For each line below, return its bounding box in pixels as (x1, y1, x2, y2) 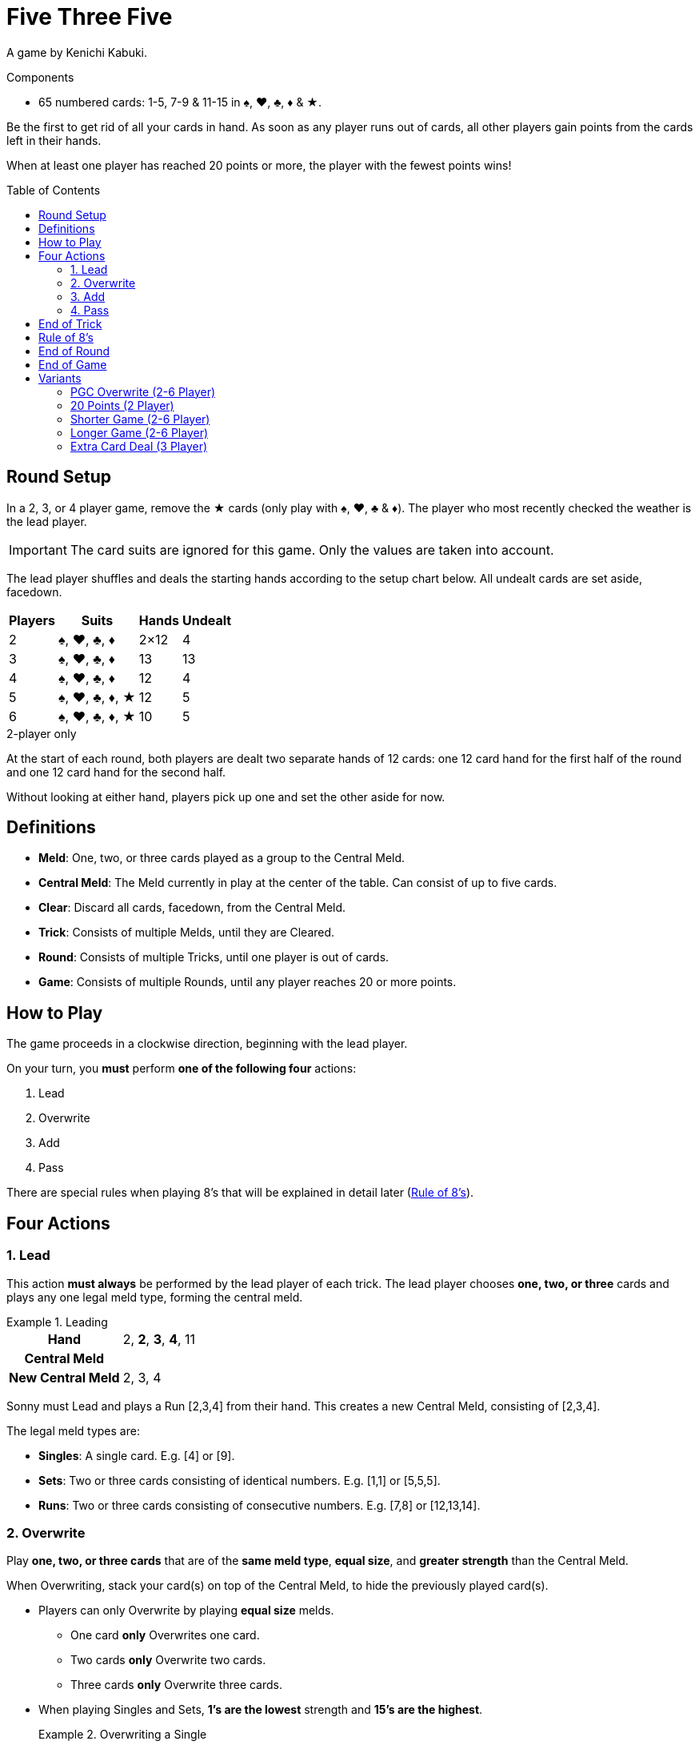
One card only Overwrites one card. (70, 1628, 260, 1643)
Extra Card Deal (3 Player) (70, 439, 208, 453)
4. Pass (70, 303, 110, 317)
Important (9, 541, 67, 558)
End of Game (38, 357, 107, 371)
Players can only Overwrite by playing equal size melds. (38, 1603, 334, 1618)
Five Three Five (6, 3, 173, 30)
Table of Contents (6, 183, 101, 197)
